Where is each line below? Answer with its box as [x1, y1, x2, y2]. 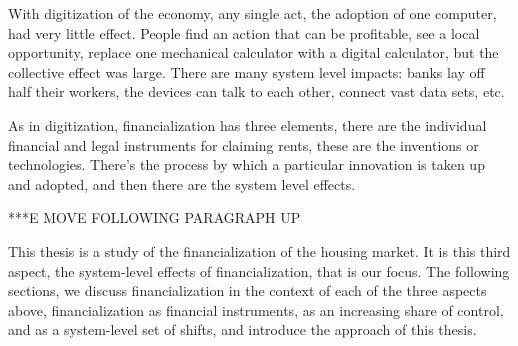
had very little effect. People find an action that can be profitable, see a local [8, 22, 480, 43]
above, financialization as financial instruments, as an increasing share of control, [8, 299, 504, 320]
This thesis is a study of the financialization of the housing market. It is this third [8, 240, 511, 261]
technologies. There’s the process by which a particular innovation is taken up [8, 154, 485, 175]
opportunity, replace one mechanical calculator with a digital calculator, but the [8, 42, 499, 63]
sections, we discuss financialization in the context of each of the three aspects [8, 280, 487, 301]
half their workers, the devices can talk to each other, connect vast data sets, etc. [8, 81, 505, 102]
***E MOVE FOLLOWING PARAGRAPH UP [8, 207, 301, 228]
